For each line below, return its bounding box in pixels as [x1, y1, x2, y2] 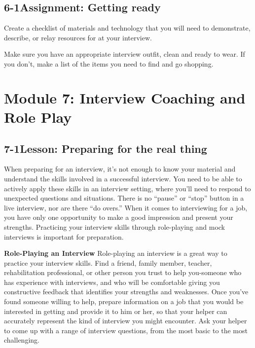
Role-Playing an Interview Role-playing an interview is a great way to [4, 248, 227, 258]
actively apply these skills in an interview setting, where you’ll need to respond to [4, 183, 251, 193]
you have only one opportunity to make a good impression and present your [4, 212, 233, 222]
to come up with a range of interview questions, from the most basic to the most [4, 325, 248, 335]
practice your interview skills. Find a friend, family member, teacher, [4, 257, 212, 268]
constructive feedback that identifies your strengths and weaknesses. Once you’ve [4, 286, 249, 297]
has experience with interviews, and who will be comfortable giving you [4, 277, 220, 287]
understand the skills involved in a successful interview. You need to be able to [4, 173, 242, 183]
